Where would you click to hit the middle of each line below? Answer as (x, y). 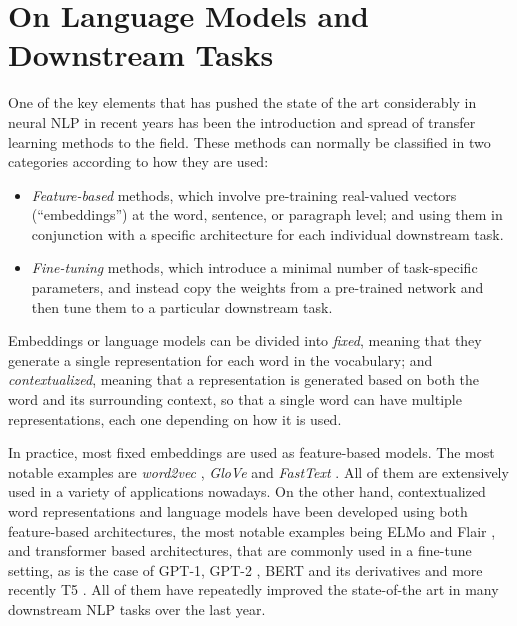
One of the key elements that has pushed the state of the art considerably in (242, 102)
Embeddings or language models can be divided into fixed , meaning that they (245, 340)
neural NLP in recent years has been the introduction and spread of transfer (242, 121)
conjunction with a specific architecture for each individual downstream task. (267, 233)
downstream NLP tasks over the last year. (137, 608)
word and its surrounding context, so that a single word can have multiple (235, 399)
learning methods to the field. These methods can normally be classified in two (249, 141)
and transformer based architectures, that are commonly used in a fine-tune (240, 550)
